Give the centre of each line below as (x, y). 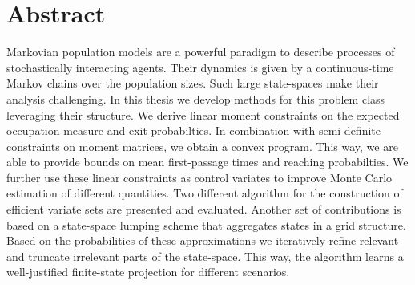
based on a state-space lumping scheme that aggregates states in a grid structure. (206, 224)
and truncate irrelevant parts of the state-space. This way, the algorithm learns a (205, 256)
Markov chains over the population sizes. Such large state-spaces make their (193, 83)
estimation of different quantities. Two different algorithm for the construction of (205, 193)
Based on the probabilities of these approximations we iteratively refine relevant (203, 240)
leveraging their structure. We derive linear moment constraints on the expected (203, 114)
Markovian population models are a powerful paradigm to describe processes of (201, 52)
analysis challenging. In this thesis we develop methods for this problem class (196, 98)
